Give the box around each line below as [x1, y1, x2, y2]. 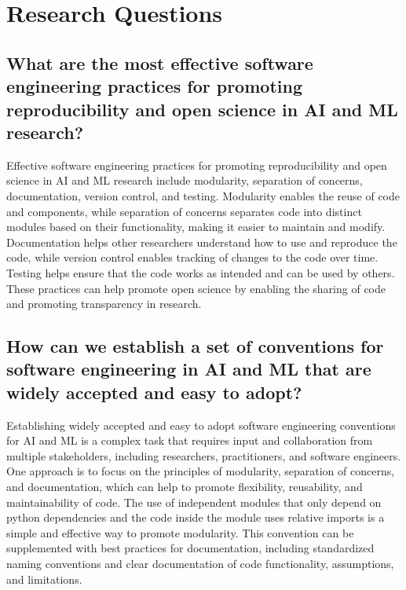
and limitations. [6, 570, 82, 587]
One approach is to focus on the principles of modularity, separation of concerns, [6, 463, 395, 479]
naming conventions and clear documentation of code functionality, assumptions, [6, 555, 394, 572]
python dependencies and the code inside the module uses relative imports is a [6, 509, 385, 526]
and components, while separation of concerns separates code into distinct [6, 203, 362, 219]
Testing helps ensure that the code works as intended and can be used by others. [6, 264, 395, 280]
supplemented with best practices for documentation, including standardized [6, 540, 375, 556]
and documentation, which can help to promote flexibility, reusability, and [6, 478, 363, 495]
